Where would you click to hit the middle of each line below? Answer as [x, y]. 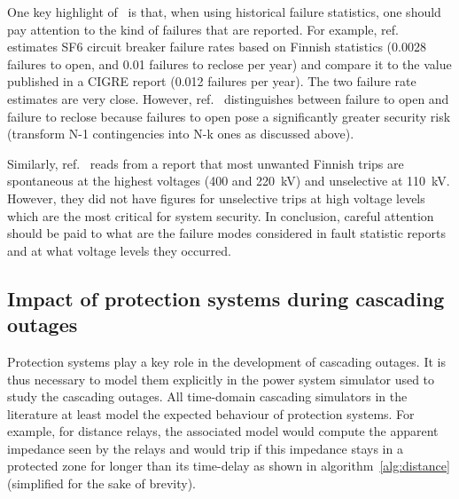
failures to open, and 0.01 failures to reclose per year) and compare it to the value [229, 63]
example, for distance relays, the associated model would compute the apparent [223, 431]
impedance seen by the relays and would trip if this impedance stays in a [205, 448]
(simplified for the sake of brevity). [101, 483]
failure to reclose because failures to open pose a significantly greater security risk [229, 116]
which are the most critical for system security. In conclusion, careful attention [221, 215]
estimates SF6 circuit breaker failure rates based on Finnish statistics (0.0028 [217, 47]
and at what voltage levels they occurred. [119, 250]
